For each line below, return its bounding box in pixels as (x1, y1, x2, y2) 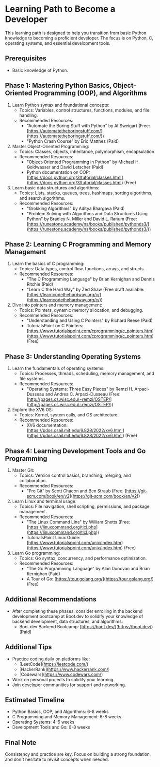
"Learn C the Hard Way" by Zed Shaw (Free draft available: (26, 286, 144, 293)
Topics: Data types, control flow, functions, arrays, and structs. (19, 266, 145, 272)
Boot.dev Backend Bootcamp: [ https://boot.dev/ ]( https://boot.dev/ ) (19, 623, 153, 629)
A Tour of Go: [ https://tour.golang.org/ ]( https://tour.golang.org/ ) (26, 576, 154, 581)
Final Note (5, 738, 36, 747)
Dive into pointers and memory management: (12, 302, 103, 308)
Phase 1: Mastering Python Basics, (5, 81, 112, 90)
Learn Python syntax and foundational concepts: (12, 102, 110, 108)
